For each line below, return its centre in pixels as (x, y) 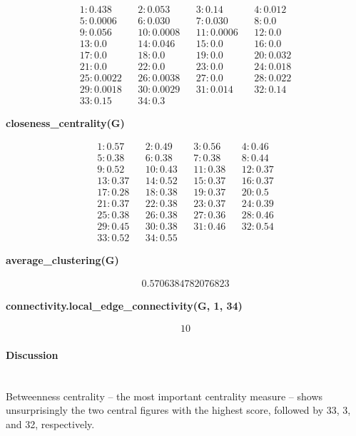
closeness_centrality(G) (65, 123)
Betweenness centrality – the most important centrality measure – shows (164, 396)
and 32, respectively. (50, 424)
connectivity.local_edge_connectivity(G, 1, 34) (124, 305)
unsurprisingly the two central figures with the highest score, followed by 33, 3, (178, 410)
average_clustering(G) (62, 260)
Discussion (32, 355)
